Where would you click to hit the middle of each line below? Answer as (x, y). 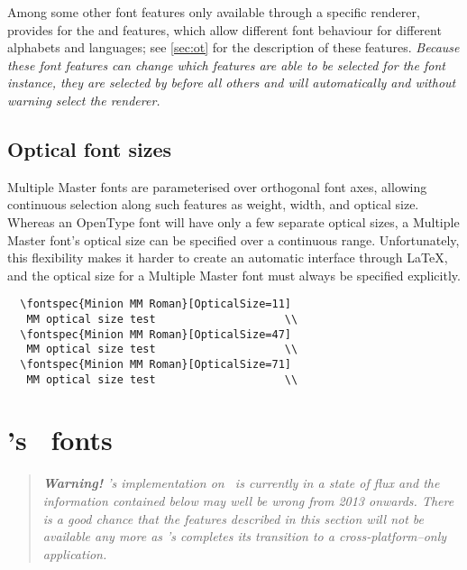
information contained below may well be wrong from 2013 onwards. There (248, 500)
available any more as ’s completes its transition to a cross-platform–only (245, 536)
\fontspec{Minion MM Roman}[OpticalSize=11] (156, 304)
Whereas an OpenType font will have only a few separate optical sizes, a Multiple (233, 221)
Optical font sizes (90, 148)
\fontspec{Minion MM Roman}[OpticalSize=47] (156, 334)
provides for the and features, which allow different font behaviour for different (224, 29)
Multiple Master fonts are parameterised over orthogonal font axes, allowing (217, 186)
